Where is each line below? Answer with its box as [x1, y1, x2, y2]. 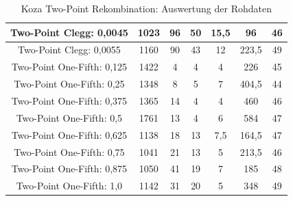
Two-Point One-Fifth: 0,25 [14, 77, 125, 91]
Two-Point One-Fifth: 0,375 [11, 93, 128, 107]
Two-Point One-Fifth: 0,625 [11, 127, 128, 142]
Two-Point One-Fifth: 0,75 [14, 144, 125, 159]
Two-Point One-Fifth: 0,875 [11, 161, 128, 176]
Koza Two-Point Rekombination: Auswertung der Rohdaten [21, 1, 272, 15]
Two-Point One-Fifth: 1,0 [16, 178, 123, 193]
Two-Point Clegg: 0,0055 [18, 42, 121, 57]
